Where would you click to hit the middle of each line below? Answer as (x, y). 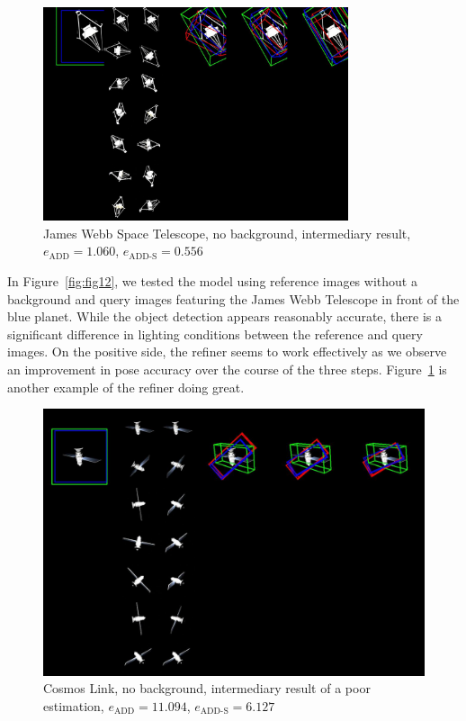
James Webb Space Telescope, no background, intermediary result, (227, 233)
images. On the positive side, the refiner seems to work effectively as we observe (227, 351)
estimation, (74, 705)
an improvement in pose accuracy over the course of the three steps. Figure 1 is (227, 369)
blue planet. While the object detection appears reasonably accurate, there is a (224, 316)
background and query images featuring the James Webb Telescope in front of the (233, 298)
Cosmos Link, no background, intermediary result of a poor (207, 688)
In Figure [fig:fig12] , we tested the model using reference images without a (212, 280)
